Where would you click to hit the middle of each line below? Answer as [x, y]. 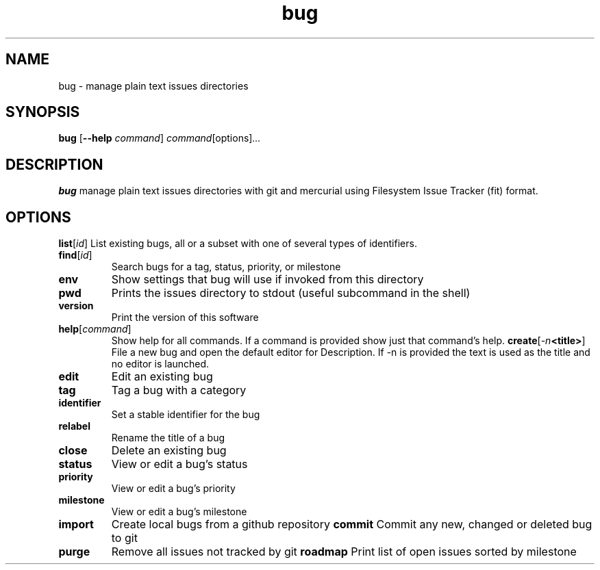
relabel [74, 426]
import [76, 524]
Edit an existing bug [162, 377]
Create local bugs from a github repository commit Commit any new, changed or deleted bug [352, 524]
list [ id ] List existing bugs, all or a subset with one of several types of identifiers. [238, 244]
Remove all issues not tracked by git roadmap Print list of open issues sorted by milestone [344, 552]
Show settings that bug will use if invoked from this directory [267, 280]
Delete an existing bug [169, 451]
